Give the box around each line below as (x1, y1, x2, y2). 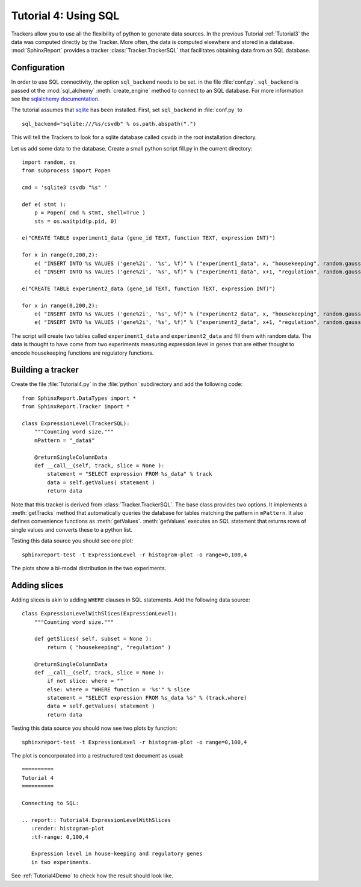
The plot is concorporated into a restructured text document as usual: (11, 752, 184, 759)
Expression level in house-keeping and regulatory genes (31, 850, 203, 857)
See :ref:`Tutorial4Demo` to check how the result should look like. (11, 872, 174, 879)
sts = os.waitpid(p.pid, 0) (34, 217, 117, 225)
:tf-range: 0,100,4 (31, 833, 89, 840)
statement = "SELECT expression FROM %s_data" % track (47, 470, 212, 478)
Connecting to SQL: (22, 800, 79, 806)
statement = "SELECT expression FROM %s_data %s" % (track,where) (47, 694, 247, 702)
